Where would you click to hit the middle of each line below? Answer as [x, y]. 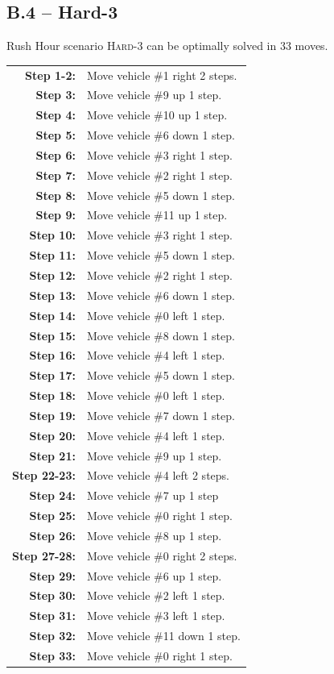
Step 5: [56, 135]
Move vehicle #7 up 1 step [153, 495]
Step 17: [52, 375]
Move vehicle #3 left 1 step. [156, 616]
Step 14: [52, 315]
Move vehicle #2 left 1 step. [156, 595]
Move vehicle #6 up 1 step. [154, 575]
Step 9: [56, 215]
